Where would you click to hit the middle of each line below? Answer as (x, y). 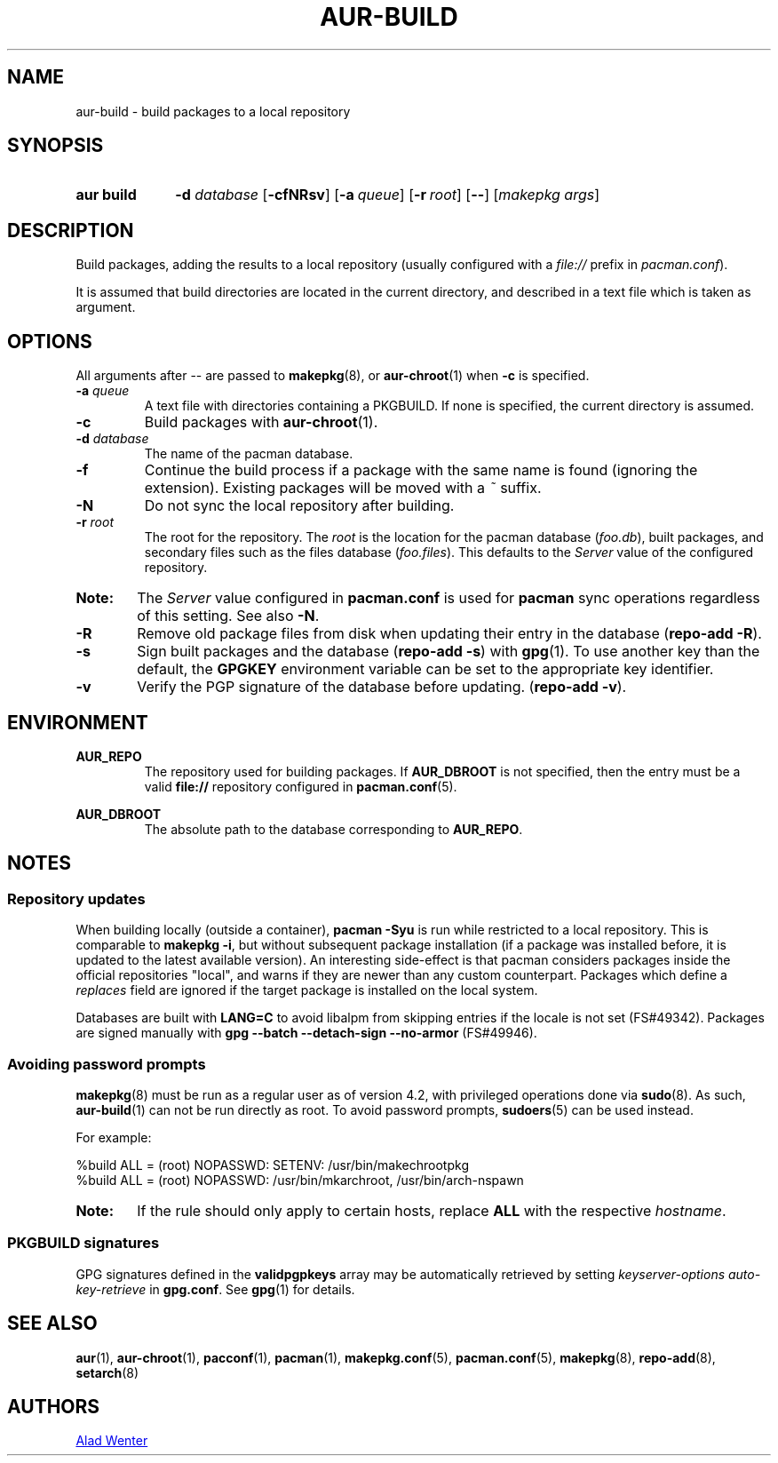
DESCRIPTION (71, 230)
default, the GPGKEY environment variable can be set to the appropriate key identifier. (425, 669)
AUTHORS (54, 1406)
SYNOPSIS (56, 146)
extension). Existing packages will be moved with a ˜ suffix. (343, 488)
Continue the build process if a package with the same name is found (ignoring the (421, 470)
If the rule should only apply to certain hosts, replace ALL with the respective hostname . (432, 1210)
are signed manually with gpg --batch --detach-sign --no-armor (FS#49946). (306, 1033)
